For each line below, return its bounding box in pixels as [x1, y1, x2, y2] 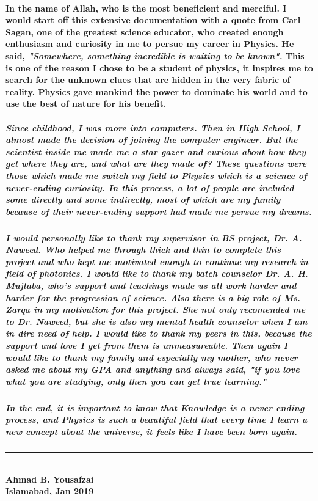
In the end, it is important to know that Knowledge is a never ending [5, 401, 305, 414]
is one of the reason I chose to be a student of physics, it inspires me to [5, 61, 313, 74]
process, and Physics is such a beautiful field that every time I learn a [5, 413, 308, 426]
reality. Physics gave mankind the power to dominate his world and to [5, 85, 308, 98]
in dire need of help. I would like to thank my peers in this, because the [5, 327, 312, 340]
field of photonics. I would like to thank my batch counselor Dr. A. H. [5, 267, 308, 280]
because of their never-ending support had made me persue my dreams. [5, 205, 312, 218]
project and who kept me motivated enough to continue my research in [5, 255, 308, 268]
